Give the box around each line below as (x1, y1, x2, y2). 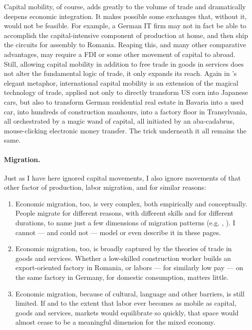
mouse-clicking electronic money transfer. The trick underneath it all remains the (4, 125, 247, 135)
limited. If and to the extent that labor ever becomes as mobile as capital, (15, 298, 236, 308)
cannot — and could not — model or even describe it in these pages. (15, 227, 221, 237)
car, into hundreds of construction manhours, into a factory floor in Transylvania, (4, 106, 248, 116)
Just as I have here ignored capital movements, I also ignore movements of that (4, 172, 241, 183)
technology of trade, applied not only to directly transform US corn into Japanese (4, 87, 248, 97)
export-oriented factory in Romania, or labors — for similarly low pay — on (15, 262, 243, 273)
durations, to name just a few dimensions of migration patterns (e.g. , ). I (15, 218, 235, 228)
